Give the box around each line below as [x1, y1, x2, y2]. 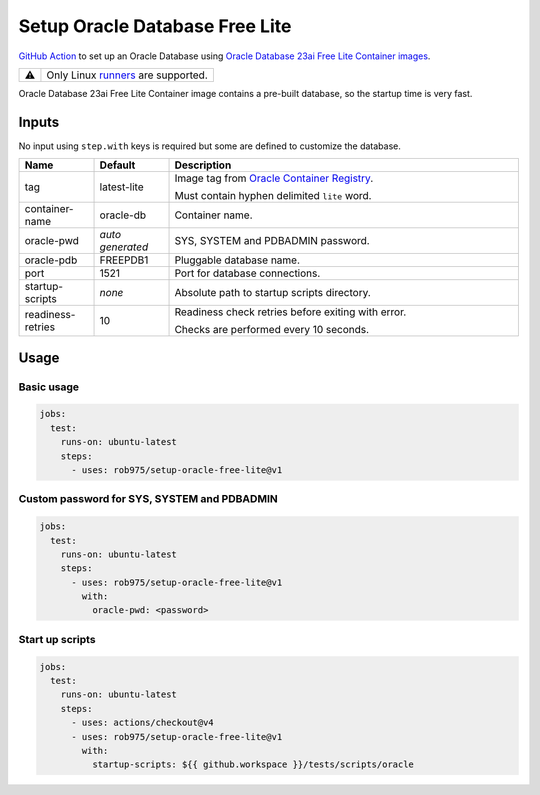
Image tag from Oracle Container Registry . [174, 171, 374, 185]
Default [99, 158, 136, 172]
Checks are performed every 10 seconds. [174, 323, 370, 337]
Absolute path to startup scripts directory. [174, 286, 372, 300]
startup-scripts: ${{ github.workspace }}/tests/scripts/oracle [91, 759, 415, 770]
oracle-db [99, 208, 147, 222]
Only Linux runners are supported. [46, 68, 209, 82]
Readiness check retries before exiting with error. [174, 305, 407, 319]
